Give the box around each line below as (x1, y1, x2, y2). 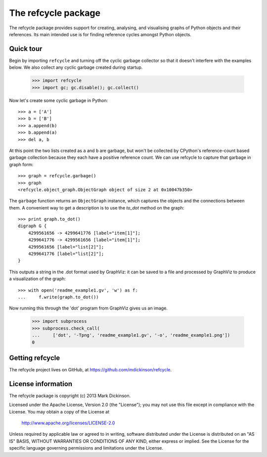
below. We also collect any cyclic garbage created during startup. (9, 64, 143, 70)
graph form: (9, 161, 34, 167)
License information (9, 379, 73, 388)
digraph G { (18, 223, 47, 229)
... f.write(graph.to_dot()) (18, 294, 99, 300)
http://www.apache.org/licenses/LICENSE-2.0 (21, 420, 115, 426)
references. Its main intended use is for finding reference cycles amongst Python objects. (9, 31, 191, 37)
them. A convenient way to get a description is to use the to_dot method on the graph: (9, 204, 184, 210)
